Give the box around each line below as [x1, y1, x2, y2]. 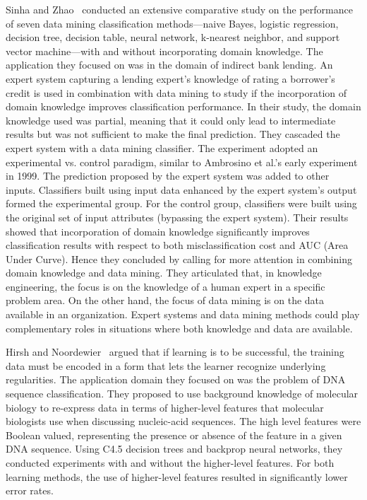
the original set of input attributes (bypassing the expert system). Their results [6, 209, 349, 224]
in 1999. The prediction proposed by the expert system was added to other [6, 168, 330, 183]
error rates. [6, 483, 54, 498]
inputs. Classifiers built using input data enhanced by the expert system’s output [6, 182, 357, 197]
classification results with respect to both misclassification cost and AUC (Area [6, 238, 349, 252]
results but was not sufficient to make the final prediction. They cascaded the [6, 127, 340, 141]
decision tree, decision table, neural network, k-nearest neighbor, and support [6, 30, 340, 45]
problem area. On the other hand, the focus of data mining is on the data [6, 293, 325, 308]
